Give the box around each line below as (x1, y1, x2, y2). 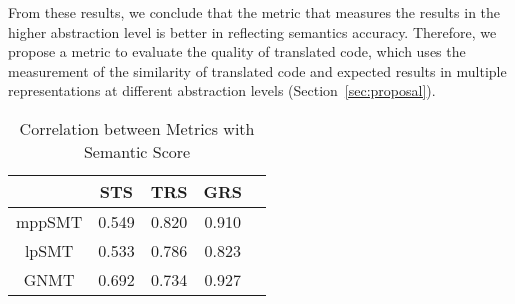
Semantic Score (83, 139, 191, 163)
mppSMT (16, 209, 83, 233)
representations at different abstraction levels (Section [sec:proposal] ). (8, 80, 436, 101)
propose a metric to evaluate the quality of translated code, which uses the (8, 41, 466, 62)
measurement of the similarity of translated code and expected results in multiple (8, 60, 507, 81)
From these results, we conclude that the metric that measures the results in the (8, 2, 501, 22)
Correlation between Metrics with (19, 116, 255, 140)
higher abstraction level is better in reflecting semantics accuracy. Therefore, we (8, 21, 497, 42)
